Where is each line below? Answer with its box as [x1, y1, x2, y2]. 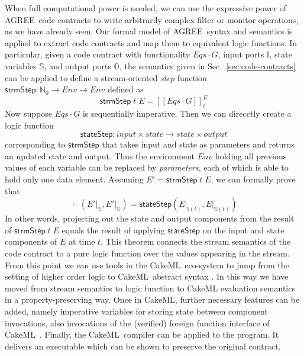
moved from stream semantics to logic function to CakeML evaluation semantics [5, 281, 295, 294]
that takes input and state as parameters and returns [102, 138, 295, 150]
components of [5, 235, 57, 248]
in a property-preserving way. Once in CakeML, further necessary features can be [5, 293, 300, 306]
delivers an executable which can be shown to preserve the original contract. [5, 339, 281, 352]
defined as [107, 83, 144, 95]
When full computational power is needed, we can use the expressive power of [5, 2, 286, 14]
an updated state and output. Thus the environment [5, 149, 195, 162]
